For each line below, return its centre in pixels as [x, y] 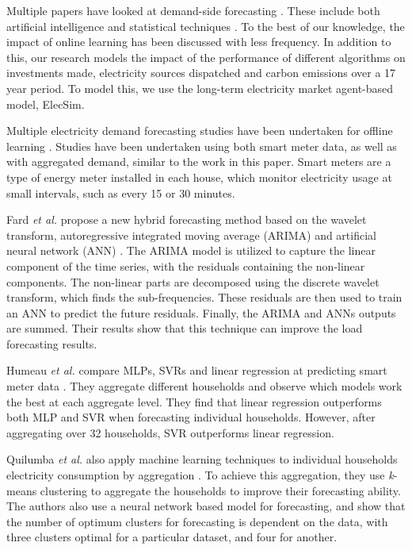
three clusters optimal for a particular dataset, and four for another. [172, 537]
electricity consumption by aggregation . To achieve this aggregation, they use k [200, 475]
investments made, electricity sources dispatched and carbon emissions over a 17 [201, 73]
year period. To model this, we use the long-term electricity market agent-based [200, 88]
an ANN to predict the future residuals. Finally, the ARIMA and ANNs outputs [201, 312]
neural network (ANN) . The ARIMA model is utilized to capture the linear [191, 250]
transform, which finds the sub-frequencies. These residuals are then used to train [204, 297]
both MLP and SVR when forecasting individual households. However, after [191, 417]
